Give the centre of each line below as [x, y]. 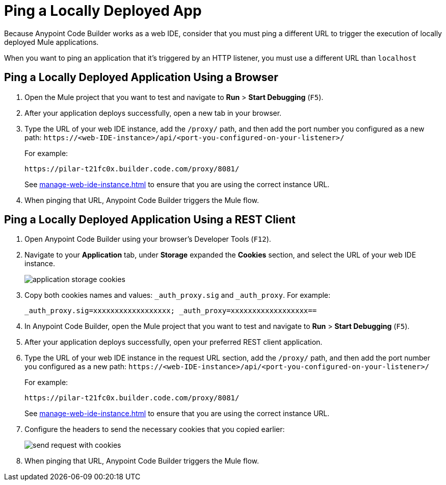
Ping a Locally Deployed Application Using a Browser [141, 78]
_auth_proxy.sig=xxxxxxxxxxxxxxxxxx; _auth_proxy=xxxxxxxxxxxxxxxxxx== [171, 311]
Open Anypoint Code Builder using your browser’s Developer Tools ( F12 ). [148, 239]
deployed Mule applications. [51, 42]
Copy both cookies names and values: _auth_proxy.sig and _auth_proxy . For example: [178, 295]
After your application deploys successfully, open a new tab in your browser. [153, 113]
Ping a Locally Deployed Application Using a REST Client [150, 220]
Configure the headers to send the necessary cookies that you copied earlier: [155, 429]
